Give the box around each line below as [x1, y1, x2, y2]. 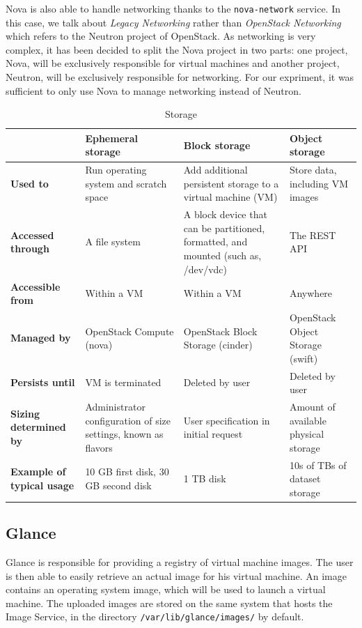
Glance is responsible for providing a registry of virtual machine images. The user [6, 555, 354, 569]
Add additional [183, 162, 248, 177]
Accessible [10, 279, 61, 293]
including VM [289, 176, 348, 190]
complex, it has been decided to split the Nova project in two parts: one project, [6, 42, 348, 56]
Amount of [289, 399, 336, 413]
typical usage [10, 478, 74, 493]
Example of [10, 464, 66, 479]
